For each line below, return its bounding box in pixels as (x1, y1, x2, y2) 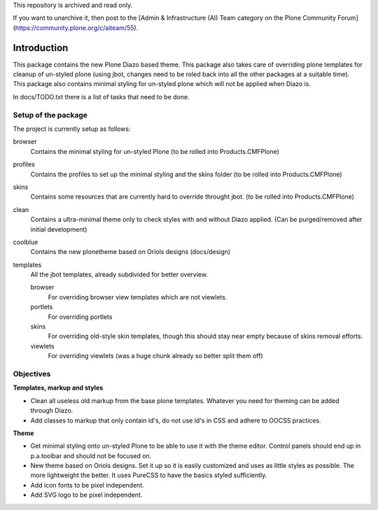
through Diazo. (30, 406, 73, 415)
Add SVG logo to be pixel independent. (30, 490, 143, 500)
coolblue (13, 238, 38, 246)
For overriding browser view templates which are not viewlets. (48, 292, 227, 301)
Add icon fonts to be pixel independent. (30, 481, 145, 489)
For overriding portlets (48, 312, 113, 321)
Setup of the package (13, 110, 87, 120)
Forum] (337, 14, 358, 22)
